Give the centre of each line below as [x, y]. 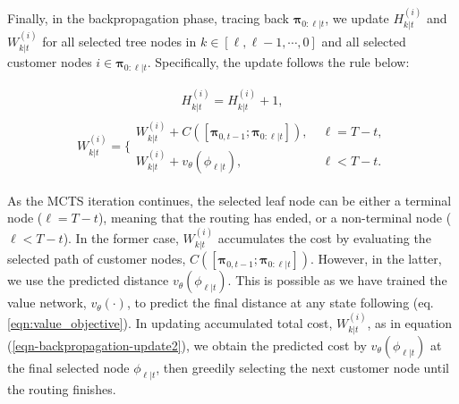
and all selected [364, 42]
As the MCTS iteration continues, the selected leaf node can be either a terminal [229, 200]
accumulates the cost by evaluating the [324, 237]
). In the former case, [121, 237]
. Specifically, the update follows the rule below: [278, 62]
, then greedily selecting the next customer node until [302, 367]
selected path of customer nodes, [97, 259]
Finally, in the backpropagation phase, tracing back [149, 17]
